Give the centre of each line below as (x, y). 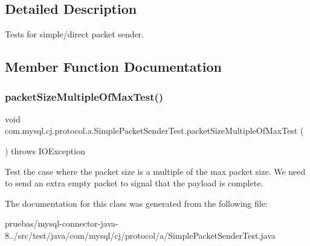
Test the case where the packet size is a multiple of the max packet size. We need (155, 171)
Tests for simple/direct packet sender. (75, 34)
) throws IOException (45, 150)
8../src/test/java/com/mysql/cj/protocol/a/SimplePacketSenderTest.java (140, 235)
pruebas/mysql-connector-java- (62, 223)
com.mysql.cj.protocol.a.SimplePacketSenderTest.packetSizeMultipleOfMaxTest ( (154, 131)
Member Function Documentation (114, 67)
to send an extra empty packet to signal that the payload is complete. (134, 183)
